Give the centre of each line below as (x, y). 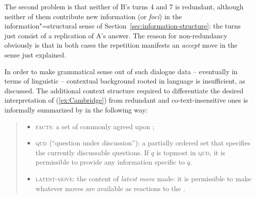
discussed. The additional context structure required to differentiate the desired (124, 90)
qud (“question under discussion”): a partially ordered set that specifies (143, 143)
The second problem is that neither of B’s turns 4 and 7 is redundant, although (124, 6)
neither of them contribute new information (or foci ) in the (93, 16)
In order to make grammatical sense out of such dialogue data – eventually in (121, 71)
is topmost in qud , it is (191, 152)
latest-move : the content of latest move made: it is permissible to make (143, 178)
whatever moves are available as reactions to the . (110, 188)
